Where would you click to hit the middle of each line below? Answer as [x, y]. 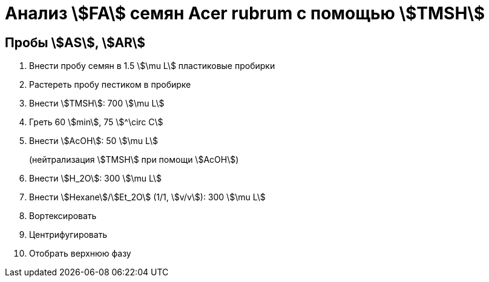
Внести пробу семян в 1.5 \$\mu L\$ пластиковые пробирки [152, 66]
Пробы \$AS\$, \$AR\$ [75, 42]
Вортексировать [63, 216]
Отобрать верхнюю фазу [80, 254]
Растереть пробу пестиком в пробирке [110, 85]
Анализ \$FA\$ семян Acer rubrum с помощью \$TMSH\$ [245, 13]
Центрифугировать [68, 235]
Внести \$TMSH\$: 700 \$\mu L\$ [97, 103]
